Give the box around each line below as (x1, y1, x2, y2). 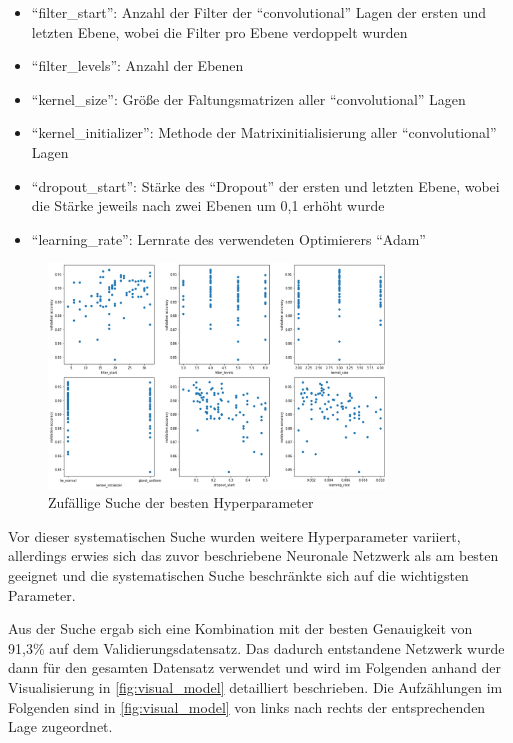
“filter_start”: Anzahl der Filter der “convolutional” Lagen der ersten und (31, 2, 487, 22)
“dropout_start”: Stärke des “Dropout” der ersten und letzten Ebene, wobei (31, 175, 500, 196)
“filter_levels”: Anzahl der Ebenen (31, 55, 244, 76)
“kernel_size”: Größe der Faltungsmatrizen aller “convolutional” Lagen (31, 88, 466, 109)
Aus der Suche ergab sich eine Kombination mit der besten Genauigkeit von (8, 618, 473, 639)
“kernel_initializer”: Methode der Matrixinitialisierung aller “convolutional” (31, 122, 497, 143)
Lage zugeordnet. (8, 716, 113, 737)
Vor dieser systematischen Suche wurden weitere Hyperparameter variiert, (8, 525, 461, 546)
